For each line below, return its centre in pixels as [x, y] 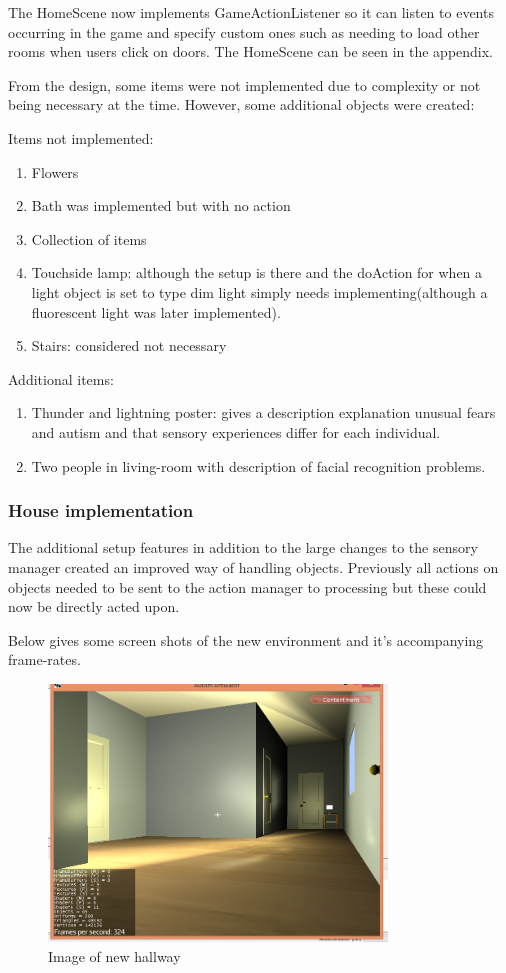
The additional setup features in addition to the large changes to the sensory [243, 547]
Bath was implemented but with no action [161, 205]
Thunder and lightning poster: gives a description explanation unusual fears [263, 412]
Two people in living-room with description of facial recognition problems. [258, 465]
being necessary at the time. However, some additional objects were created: [241, 104]
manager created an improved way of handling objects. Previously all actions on [253, 566]
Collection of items [89, 238]
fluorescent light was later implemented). [156, 311]
